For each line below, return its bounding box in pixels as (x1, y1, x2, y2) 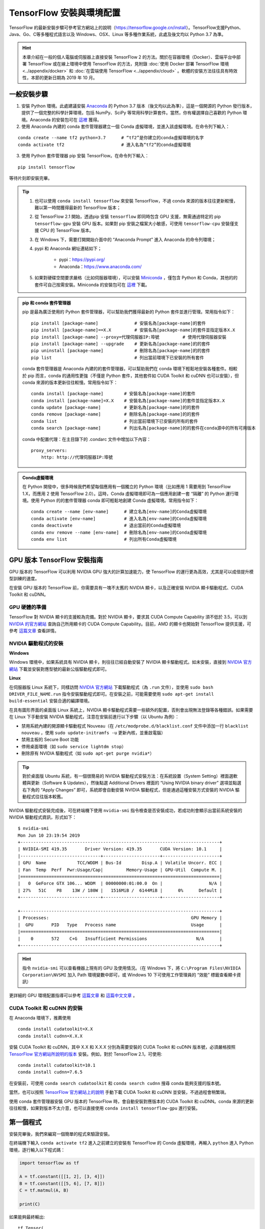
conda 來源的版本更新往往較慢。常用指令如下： (22, 379, 118, 385)
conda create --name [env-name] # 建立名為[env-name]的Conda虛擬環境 (31, 509, 207, 515)
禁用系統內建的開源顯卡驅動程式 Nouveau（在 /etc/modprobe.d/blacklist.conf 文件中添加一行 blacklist (21, 723, 249, 729)
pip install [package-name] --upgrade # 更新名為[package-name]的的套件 (31, 341, 211, 347)
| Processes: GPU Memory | (18, 915, 222, 921)
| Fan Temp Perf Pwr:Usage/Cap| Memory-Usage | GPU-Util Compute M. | (18, 867, 222, 873)
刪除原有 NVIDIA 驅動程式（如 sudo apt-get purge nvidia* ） (21, 750, 155, 757)
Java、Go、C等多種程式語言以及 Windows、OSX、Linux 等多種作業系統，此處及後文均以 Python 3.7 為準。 (9, 31, 226, 37)
